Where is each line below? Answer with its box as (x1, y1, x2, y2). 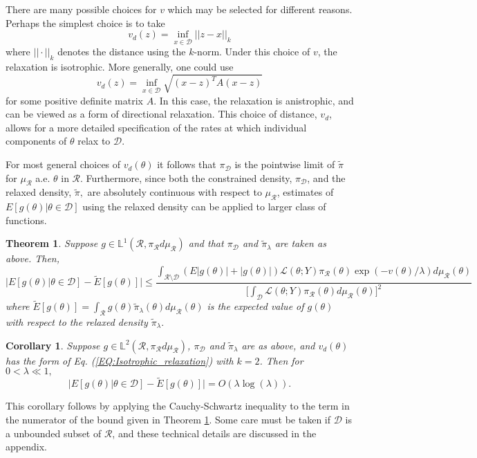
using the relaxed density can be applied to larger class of (82, 199, 326, 214)
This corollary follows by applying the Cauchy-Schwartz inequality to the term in (6, 399, 350, 413)
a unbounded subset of (6, 425, 102, 440)
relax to (77, 134, 111, 148)
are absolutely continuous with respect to (87, 185, 262, 199)
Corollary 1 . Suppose (6, 338, 100, 352)
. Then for (259, 353, 303, 367)
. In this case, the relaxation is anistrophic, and (153, 93, 354, 107)
